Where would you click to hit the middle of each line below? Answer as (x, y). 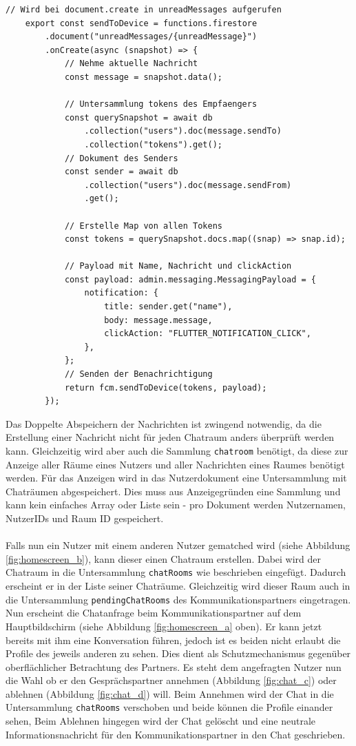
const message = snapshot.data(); (143, 77)
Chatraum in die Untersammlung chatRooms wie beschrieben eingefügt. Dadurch (176, 572)
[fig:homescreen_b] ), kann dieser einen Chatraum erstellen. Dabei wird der (164, 558)
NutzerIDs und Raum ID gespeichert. (85, 518)
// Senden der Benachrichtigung (138, 374)
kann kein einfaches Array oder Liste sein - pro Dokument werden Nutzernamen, (176, 505)
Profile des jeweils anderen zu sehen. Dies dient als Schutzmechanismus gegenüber (178, 653)
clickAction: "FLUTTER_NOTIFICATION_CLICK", (208, 334)
